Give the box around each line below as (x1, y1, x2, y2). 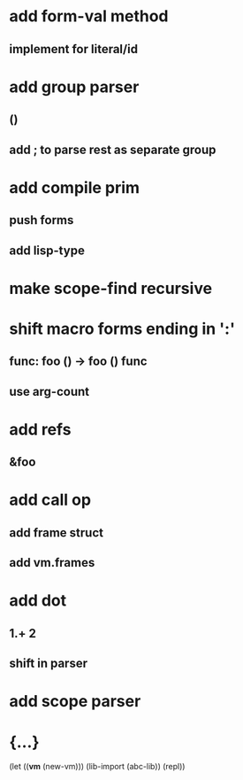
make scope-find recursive (9, 278, 213, 298)
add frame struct (9, 525, 104, 540)
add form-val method (9, 6, 169, 27)
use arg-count (9, 383, 90, 399)
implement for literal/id (9, 42, 139, 57)
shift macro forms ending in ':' (9, 319, 236, 338)
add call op (9, 490, 91, 510)
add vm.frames (9, 555, 95, 570)
